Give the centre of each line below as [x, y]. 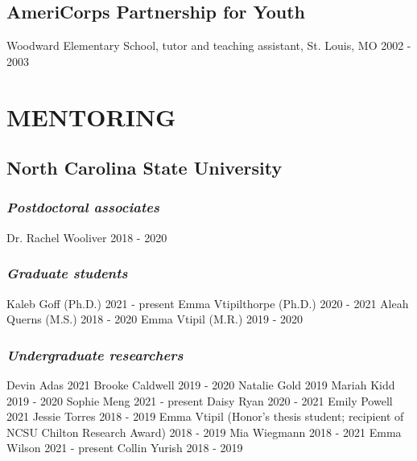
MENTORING [91, 116]
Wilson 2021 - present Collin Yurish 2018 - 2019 [125, 448]
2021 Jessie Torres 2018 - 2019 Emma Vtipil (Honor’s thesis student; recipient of [205, 416]
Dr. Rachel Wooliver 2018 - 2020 [87, 237]
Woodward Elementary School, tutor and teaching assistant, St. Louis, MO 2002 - [209, 45]
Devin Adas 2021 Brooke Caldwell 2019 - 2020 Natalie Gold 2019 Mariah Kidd [201, 384]
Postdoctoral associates [83, 207]
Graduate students [67, 273]
